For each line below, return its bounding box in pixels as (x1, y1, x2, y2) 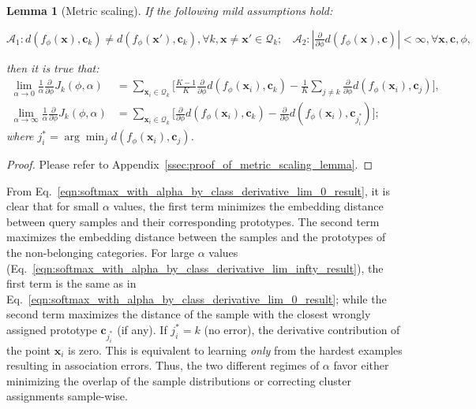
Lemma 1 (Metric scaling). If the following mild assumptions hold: (6, 2, 333, 18)
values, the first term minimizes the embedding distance (113, 198, 384, 214)
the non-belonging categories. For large (6, 244, 195, 261)
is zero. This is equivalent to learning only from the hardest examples (68, 341, 403, 358)
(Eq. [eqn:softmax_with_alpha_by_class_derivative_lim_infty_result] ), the (6, 259, 384, 276)
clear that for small (6, 198, 99, 214)
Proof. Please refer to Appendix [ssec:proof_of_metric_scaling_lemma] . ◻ (6, 156, 373, 173)
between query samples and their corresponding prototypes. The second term (6, 213, 380, 229)
